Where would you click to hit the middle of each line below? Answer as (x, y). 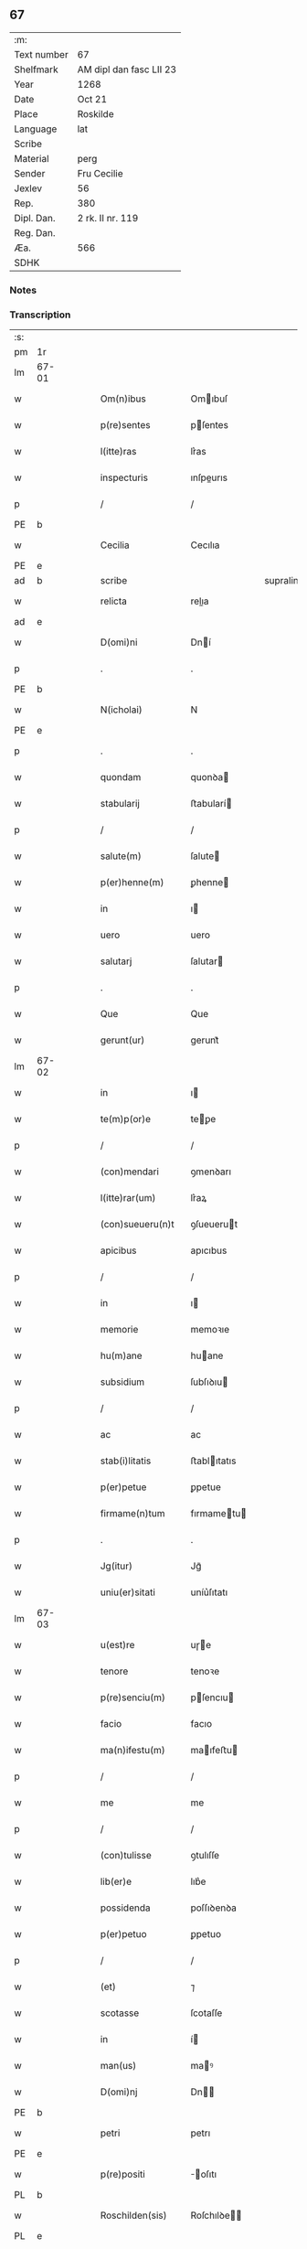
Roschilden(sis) (133, 2215)
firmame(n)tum (133, 1514)
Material (32, 158)
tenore (114, 1671)
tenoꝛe (205, 1671)
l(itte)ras (118, 452)
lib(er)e (116, 1881)
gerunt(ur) (122, 1040)
